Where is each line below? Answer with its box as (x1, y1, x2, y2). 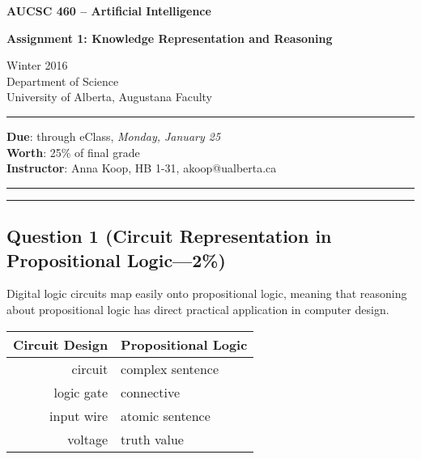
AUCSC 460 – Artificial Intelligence (6, 2, 211, 19)
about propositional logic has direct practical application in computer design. (6, 300, 389, 317)
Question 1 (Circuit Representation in (6, 223, 332, 249)
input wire (49, 406, 108, 425)
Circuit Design (13, 334, 108, 354)
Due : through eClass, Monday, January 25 (6, 127, 221, 144)
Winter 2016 (6, 57, 68, 74)
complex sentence (121, 359, 219, 378)
